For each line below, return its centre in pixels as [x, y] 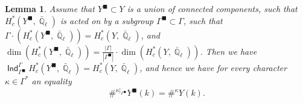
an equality [52, 80]
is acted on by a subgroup [107, 20]
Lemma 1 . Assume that [50, 8]
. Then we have [228, 51]
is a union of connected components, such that [212, 8]
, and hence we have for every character [213, 67]
